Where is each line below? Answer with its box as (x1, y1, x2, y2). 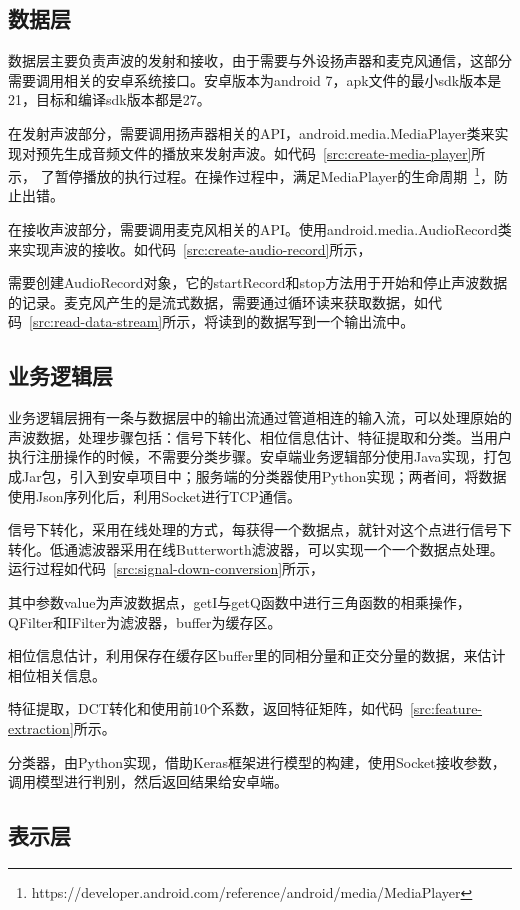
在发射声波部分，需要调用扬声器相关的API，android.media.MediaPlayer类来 (8, 122, 495, 143)
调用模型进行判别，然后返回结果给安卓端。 (8, 771, 288, 792)
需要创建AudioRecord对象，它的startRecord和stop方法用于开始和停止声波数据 (8, 272, 508, 293)
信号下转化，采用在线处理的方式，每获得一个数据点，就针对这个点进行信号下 (8, 519, 512, 540)
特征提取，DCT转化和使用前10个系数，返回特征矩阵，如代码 (8, 698, 403, 719)
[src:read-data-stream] (29, 311, 163, 332)
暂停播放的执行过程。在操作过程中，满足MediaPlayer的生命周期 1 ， (54, 163, 494, 186)
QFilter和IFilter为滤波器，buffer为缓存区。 (8, 611, 282, 632)
